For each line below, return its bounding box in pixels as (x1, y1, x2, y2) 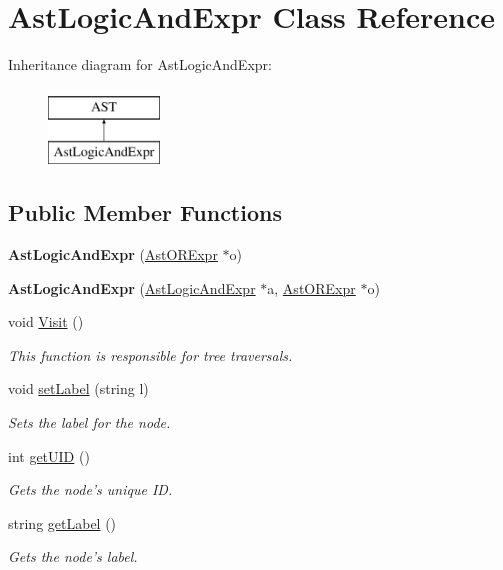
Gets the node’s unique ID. (8, 479, 173, 500)
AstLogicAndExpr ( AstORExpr (8, 244, 218, 265)
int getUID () (8, 445, 90, 466)
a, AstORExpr (267, 277, 356, 298)
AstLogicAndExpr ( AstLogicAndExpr (8, 277, 256, 298)
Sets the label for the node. (8, 412, 171, 433)
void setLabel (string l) (8, 378, 149, 399)
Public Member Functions (8, 197, 282, 228)
